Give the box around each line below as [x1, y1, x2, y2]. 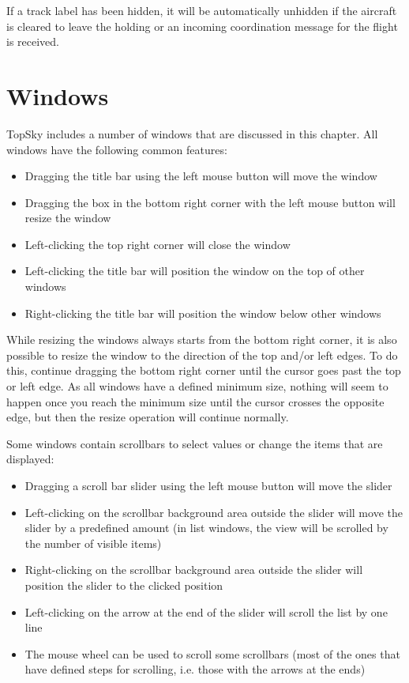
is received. [6, 33, 59, 50]
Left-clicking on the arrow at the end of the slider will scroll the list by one [24, 603, 388, 620]
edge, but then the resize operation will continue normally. [6, 409, 289, 425]
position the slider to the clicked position [24, 576, 223, 593]
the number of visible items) [24, 534, 162, 551]
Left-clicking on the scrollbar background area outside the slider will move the [24, 504, 403, 520]
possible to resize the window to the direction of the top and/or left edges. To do [6, 346, 398, 363]
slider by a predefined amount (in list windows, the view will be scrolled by [24, 519, 388, 536]
